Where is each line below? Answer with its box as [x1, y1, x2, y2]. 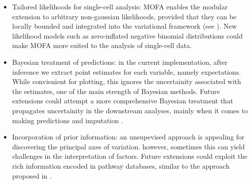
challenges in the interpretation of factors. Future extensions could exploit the [12, 151, 248, 161]
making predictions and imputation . [12, 115, 123, 125]
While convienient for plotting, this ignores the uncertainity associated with [12, 76, 241, 87]
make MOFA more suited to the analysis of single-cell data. [12, 40, 192, 50]
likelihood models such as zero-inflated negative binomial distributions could [12, 30, 243, 41]
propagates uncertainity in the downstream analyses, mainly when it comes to [12, 105, 248, 115]
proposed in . [12, 170, 52, 181]
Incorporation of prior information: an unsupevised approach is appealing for [12, 132, 245, 142]
